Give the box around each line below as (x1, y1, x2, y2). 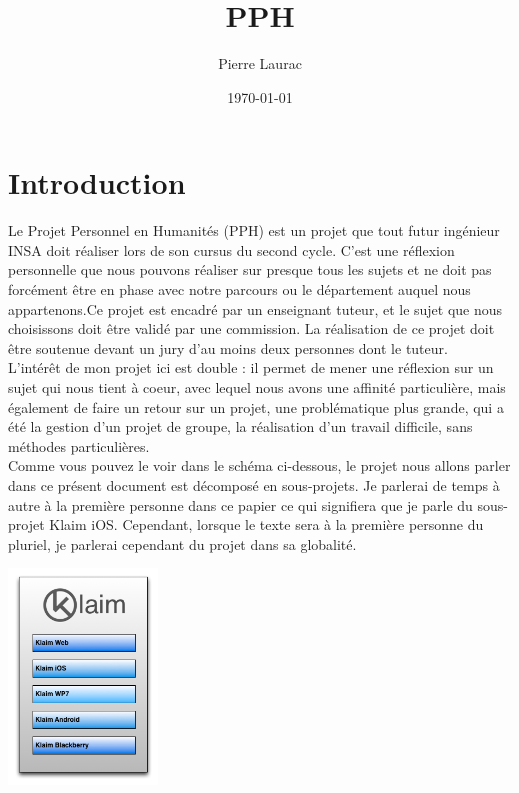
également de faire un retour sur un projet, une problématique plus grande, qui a (8, 396, 504, 417)
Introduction (8, 162, 186, 203)
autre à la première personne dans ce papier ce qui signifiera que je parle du (8, 494, 473, 515)
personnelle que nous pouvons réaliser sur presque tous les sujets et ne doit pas (8, 259, 492, 280)
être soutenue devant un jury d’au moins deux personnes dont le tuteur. (8, 337, 448, 358)
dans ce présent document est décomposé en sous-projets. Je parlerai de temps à (8, 474, 500, 495)
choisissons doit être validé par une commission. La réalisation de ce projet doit (8, 318, 495, 339)
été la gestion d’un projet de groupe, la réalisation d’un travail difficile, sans (8, 416, 473, 437)
